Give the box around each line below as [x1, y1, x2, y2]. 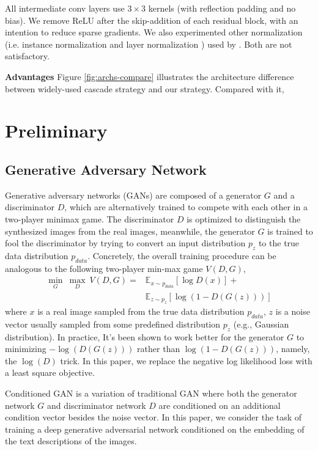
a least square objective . [5, 366, 95, 379]
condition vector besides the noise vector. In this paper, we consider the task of [5, 411, 302, 424]
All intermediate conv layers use [5, 2, 125, 14]
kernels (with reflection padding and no [148, 2, 296, 14]
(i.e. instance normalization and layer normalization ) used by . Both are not [5, 37, 292, 50]
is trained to [267, 224, 313, 237]
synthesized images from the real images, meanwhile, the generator [5, 224, 255, 237]
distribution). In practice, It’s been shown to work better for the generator [5, 330, 284, 343]
